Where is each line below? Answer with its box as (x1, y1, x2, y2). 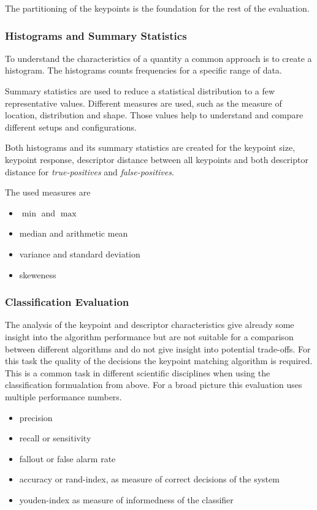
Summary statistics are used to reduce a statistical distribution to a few (5, 85, 275, 97)
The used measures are (5, 186, 91, 199)
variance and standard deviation (19, 247, 140, 260)
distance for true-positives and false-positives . (5, 165, 174, 178)
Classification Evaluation (5, 294, 129, 310)
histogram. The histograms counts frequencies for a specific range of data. (5, 64, 282, 77)
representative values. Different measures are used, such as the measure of (5, 96, 282, 109)
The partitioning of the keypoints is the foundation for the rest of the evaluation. (5, 2, 310, 14)
